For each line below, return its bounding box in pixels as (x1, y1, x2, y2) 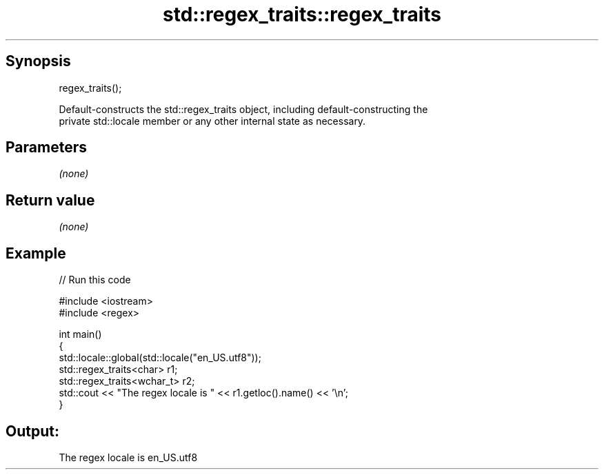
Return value (6, 191, 95, 209)
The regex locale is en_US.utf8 (59, 451, 198, 463)
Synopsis (6, 52, 71, 70)
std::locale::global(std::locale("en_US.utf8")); (59, 352, 261, 364)
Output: (6, 422, 59, 440)
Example (6, 244, 66, 262)
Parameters (6, 139, 87, 156)
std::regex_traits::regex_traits (163, 3, 441, 26)
